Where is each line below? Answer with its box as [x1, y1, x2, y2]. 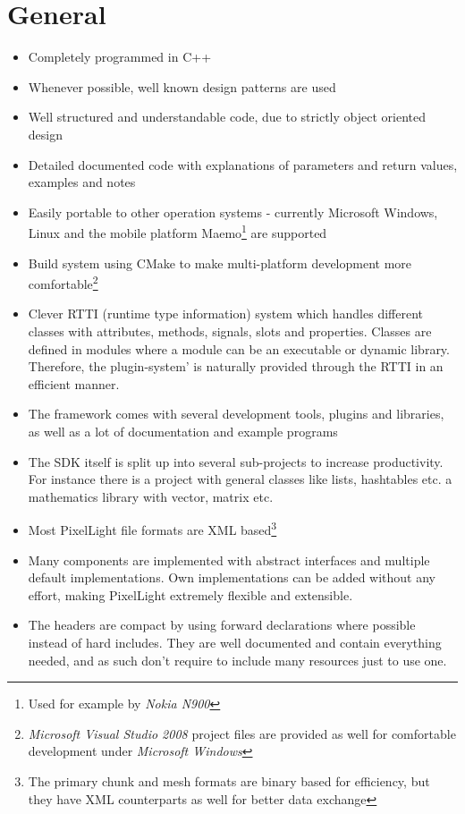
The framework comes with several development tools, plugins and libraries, [28, 404, 444, 423]
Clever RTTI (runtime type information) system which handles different [28, 304, 423, 323]
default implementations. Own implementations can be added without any [28, 568, 435, 587]
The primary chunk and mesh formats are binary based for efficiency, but [28, 771, 430, 790]
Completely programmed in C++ [28, 47, 212, 66]
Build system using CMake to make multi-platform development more [28, 253, 412, 272]
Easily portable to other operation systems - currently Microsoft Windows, [28, 202, 438, 221]
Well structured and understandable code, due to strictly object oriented [28, 107, 426, 126]
